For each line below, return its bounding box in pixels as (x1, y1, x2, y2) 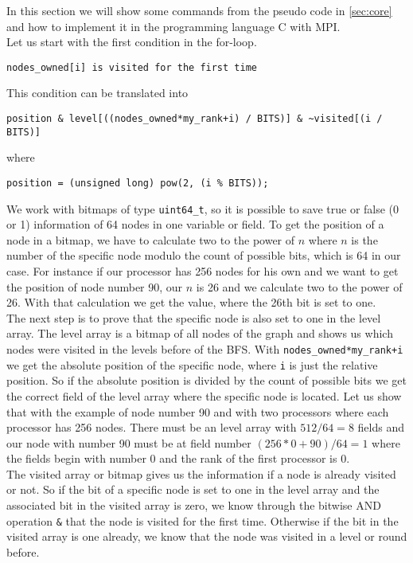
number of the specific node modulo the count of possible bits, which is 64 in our (6, 247, 401, 264)
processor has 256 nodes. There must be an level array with (6, 419, 297, 436)
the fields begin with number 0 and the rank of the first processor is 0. (6, 450, 350, 467)
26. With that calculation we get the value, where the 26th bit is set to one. (6, 294, 376, 311)
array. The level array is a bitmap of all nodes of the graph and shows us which (6, 325, 393, 342)
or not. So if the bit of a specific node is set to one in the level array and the (6, 481, 380, 498)
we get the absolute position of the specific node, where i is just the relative (6, 356, 378, 373)
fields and (357, 419, 404, 436)
